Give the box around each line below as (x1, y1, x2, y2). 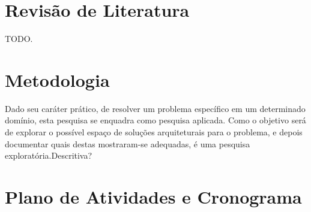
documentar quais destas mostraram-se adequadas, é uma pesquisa (5, 137, 250, 150)
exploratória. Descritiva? (5, 149, 92, 162)
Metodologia (5, 67, 110, 92)
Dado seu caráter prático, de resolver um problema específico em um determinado (5, 102, 306, 114)
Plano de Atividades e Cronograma (5, 184, 302, 208)
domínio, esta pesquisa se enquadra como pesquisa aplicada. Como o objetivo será (5, 114, 306, 126)
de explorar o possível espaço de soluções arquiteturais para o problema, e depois (5, 126, 303, 138)
